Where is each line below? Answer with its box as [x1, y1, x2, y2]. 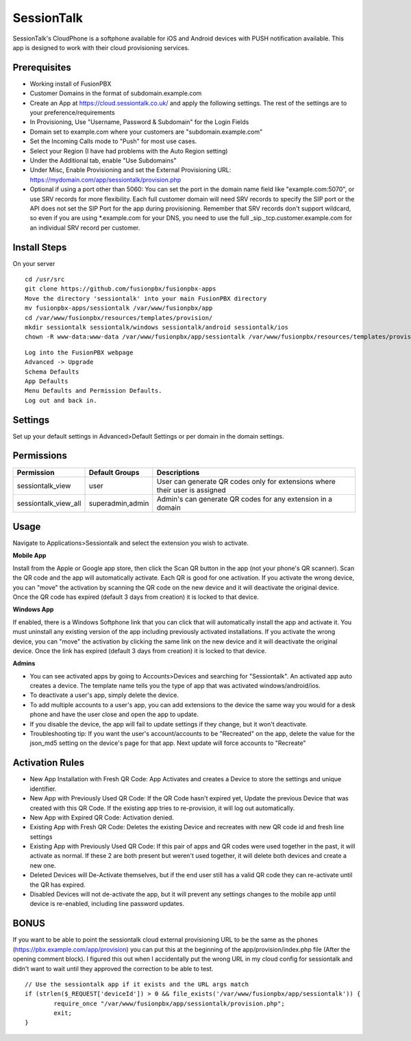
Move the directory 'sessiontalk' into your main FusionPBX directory [25, 295, 267, 302]
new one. [29, 861, 56, 870]
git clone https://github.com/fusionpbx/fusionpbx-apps [25, 285, 216, 293]
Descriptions [156, 467, 200, 477]
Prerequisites [12, 62, 71, 73]
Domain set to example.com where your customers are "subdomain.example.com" [29, 127, 263, 136]
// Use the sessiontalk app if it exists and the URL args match [25, 980, 249, 988]
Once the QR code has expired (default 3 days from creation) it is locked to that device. [12, 593, 260, 601]
